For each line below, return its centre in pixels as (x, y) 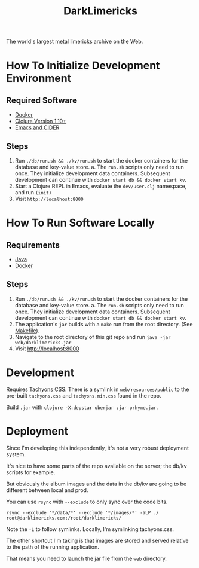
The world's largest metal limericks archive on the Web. (75, 42)
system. (16, 454)
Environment (39, 78)
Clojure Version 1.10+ (41, 121)
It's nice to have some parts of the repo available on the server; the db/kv (97, 466)
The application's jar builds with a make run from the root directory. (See (104, 324)
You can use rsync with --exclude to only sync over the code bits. (87, 502)
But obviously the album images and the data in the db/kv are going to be (97, 484)
